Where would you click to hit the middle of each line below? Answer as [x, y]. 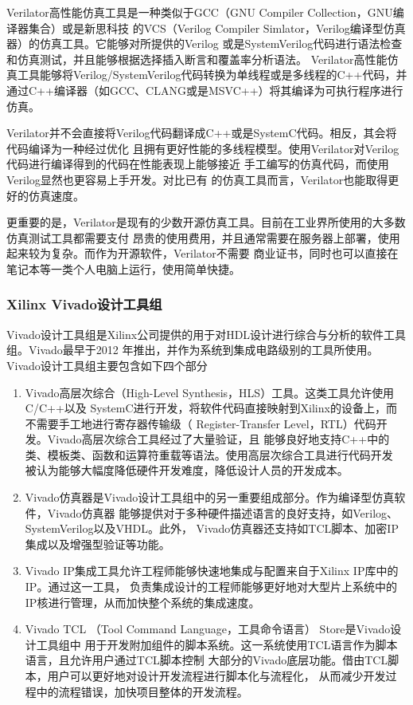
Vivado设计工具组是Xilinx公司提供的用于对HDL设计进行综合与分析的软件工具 [206, 334]
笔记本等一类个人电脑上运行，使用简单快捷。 [123, 268]
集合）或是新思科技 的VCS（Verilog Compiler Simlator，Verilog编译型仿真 [217, 28]
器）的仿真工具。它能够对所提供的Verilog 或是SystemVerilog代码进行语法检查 [205, 43]
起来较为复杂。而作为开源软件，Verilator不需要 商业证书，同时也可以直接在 [203, 253]
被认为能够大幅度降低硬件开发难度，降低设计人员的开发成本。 [187, 470]
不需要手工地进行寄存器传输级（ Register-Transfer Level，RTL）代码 [201, 423]
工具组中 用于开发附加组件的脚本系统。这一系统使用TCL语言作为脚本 [217, 644]
